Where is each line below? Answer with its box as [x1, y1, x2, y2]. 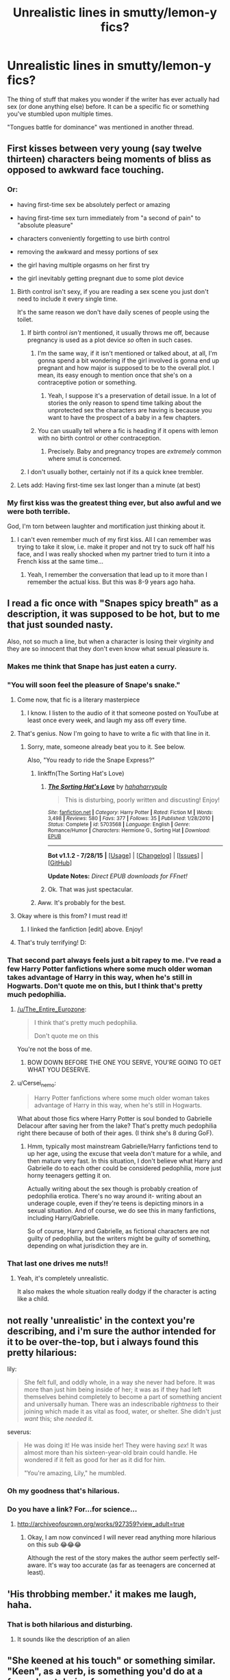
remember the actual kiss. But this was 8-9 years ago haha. [27, 578, 196, 586]
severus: [7, 1428, 32, 1436]
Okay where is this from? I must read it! [16, 911, 128, 919]
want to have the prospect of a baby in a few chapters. [47, 413, 202, 421]
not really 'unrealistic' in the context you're [7, 1314, 195, 1326]
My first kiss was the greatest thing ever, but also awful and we [7, 498, 222, 508]
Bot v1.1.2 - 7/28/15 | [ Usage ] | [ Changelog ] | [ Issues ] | [47, 851, 203, 859]
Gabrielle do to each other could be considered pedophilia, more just [27, 1164, 222, 1172]
